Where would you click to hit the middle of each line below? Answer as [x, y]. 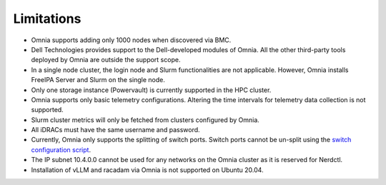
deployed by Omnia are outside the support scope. [106, 60]
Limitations [47, 19]
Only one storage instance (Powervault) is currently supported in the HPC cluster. [151, 90]
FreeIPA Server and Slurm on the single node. [98, 80]
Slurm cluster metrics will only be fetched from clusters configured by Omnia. [145, 120]
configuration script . [61, 149]
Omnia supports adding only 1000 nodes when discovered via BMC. [131, 40]
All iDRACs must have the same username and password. [115, 130]
